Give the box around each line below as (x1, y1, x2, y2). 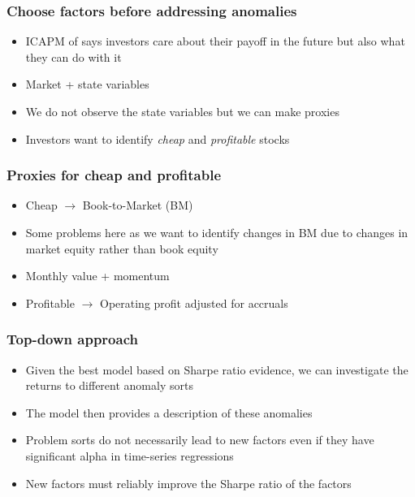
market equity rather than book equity (25, 240, 218, 257)
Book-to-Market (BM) (82, 197, 193, 214)
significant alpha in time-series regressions (25, 447, 234, 464)
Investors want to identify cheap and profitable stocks (25, 130, 290, 147)
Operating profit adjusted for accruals (100, 294, 288, 311)
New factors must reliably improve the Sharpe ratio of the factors (25, 474, 352, 491)
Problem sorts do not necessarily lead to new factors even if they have (25, 431, 374, 448)
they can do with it (25, 48, 122, 65)
